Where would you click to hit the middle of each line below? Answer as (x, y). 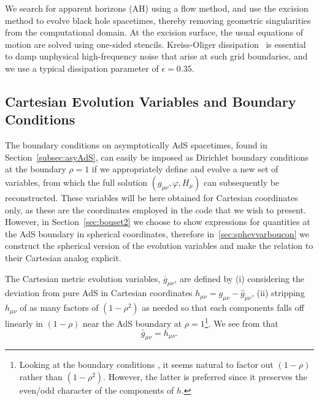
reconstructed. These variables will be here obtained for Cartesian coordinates (152, 197)
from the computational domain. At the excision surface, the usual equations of (154, 32)
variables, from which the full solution (76, 182)
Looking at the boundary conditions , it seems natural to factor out (146, 365)
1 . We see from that (241, 322)
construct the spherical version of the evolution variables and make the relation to (159, 246)
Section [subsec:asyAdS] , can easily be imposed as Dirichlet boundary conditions (157, 157)
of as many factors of (59, 307)
